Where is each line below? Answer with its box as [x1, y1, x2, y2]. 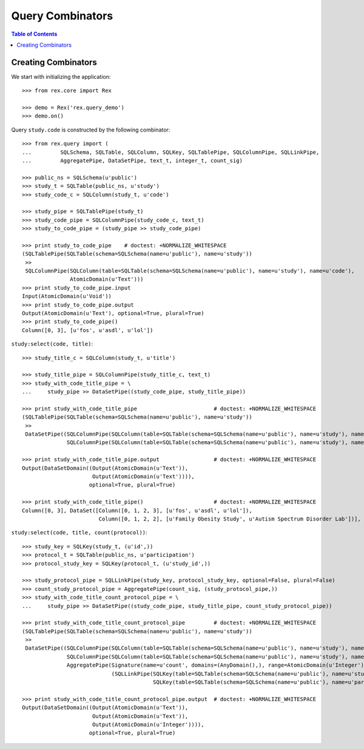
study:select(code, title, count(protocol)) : [11, 529, 148, 536]
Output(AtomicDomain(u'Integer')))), [92, 721, 204, 728]
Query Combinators [11, 9, 113, 22]
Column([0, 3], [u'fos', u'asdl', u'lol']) [22, 327, 153, 333]
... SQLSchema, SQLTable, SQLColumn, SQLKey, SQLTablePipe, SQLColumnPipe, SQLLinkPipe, [22, 148, 320, 156]
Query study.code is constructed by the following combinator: [11, 126, 170, 133]
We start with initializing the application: [11, 73, 111, 80]
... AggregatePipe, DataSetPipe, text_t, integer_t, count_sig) [22, 157, 243, 164]
